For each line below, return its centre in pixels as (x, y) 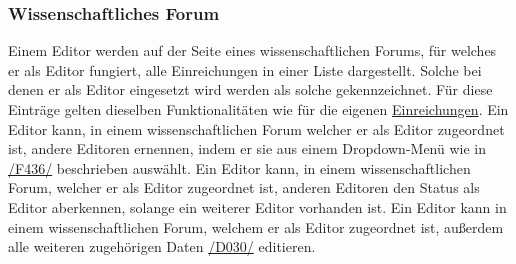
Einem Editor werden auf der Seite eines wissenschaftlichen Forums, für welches (252, 50)
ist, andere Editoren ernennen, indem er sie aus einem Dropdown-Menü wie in (247, 148)
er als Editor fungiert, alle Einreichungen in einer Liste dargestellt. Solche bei (245, 69)
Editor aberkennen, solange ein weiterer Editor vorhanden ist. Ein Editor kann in (257, 206)
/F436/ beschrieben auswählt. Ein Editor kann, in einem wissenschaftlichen (239, 167)
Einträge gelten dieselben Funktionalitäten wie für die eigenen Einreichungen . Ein (258, 109)
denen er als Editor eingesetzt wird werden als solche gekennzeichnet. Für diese (250, 89)
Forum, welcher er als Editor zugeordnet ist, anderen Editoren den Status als (244, 187)
